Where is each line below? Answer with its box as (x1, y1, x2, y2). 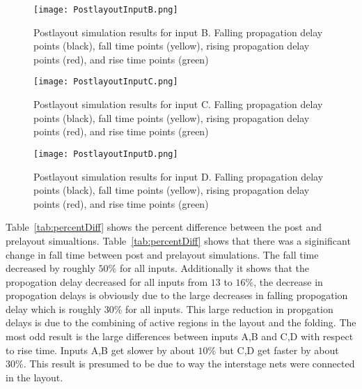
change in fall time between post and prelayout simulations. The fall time (6, 247, 319, 261)
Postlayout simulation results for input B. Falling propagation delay (33, 24, 323, 39)
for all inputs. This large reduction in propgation (125, 301, 333, 316)
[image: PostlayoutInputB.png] (33, 5, 178, 15)
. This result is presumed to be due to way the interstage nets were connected (23, 356, 355, 371)
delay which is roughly (6, 301, 102, 316)
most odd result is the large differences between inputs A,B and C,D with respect (6, 329, 354, 344)
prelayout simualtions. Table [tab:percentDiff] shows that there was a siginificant (6, 233, 351, 247)
